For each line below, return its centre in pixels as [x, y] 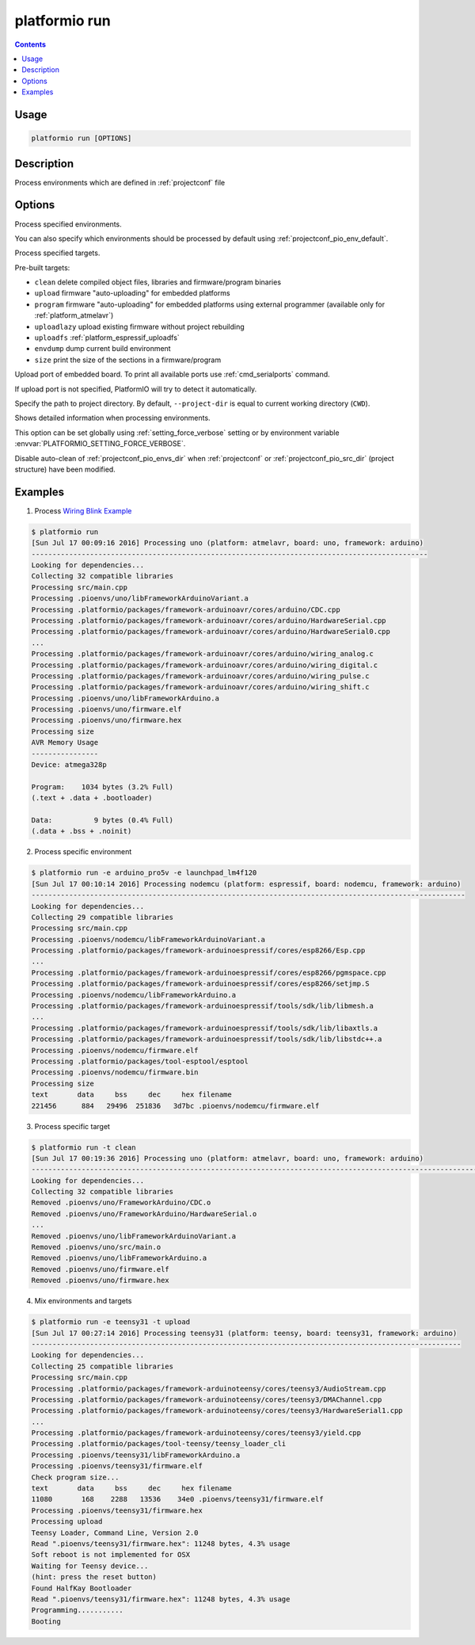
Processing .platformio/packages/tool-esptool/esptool [140, 1061]
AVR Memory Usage [65, 742]
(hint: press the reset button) [94, 1577]
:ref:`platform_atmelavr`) [74, 315]
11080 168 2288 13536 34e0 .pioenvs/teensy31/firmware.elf [177, 1499]
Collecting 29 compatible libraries [103, 917]
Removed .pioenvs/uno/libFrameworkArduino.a [119, 1258]
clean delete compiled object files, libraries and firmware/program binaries [158, 282]
